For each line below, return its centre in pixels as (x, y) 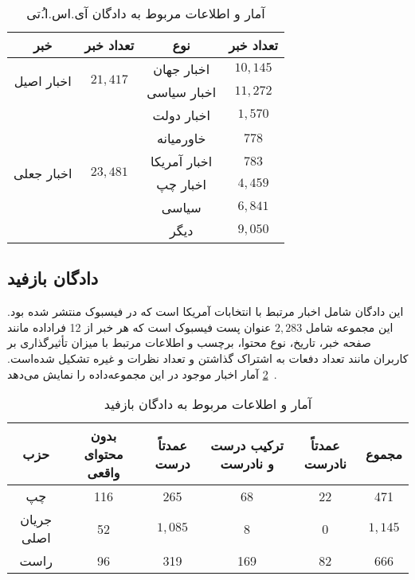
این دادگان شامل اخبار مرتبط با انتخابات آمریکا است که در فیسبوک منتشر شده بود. (206, 311)
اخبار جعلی (43, 173)
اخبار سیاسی (182, 92)
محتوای (104, 454)
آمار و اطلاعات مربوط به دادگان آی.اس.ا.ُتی (146, 13)
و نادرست (247, 463)
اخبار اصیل (43, 80)
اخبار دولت (181, 115)
